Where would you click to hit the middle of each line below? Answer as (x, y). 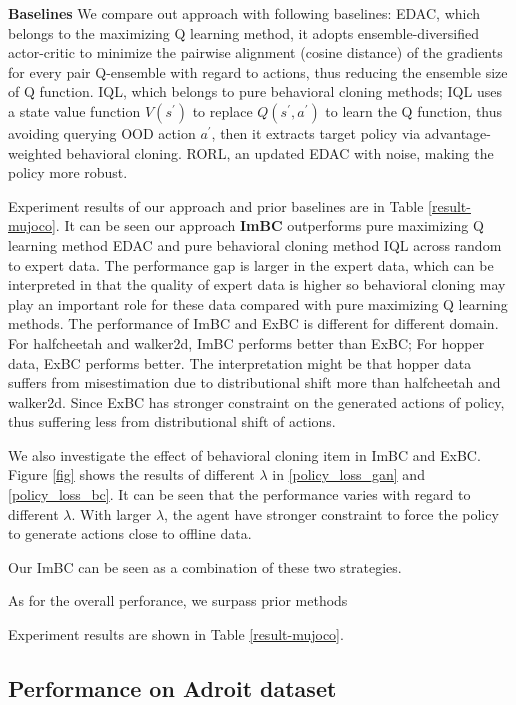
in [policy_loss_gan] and (348, 474)
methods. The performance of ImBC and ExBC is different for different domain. (253, 323)
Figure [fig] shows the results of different (131, 474)
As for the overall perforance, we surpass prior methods (178, 600)
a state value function (74, 110)
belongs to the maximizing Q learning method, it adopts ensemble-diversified (243, 32)
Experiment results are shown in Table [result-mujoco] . (176, 634)
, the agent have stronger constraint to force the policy (331, 513)
